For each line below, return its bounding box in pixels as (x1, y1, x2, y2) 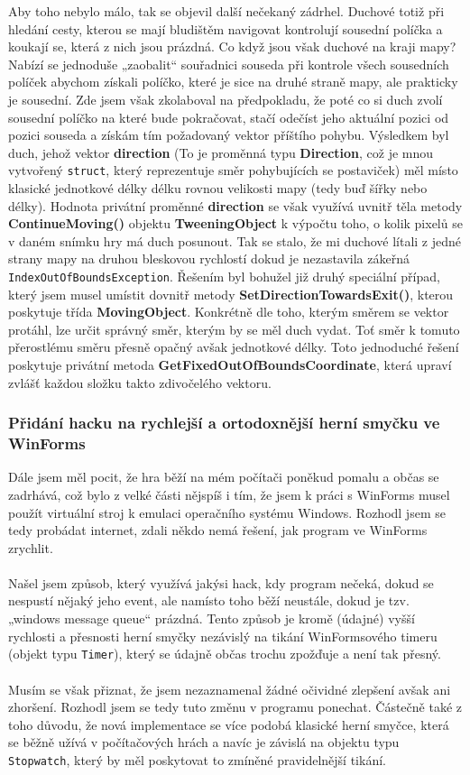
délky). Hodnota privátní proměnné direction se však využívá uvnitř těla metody (8, 196, 463, 215)
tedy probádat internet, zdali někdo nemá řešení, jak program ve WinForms (8, 521, 428, 540)
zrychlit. (8, 538, 53, 557)
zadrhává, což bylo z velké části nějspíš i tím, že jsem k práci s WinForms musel (8, 484, 450, 503)
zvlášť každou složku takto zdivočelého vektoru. (8, 373, 272, 392)
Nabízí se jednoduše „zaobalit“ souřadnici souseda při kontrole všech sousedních (8, 54, 449, 73)
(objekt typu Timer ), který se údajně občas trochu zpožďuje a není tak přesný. (8, 644, 441, 663)
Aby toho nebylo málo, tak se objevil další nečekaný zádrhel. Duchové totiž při (8, 2, 445, 20)
